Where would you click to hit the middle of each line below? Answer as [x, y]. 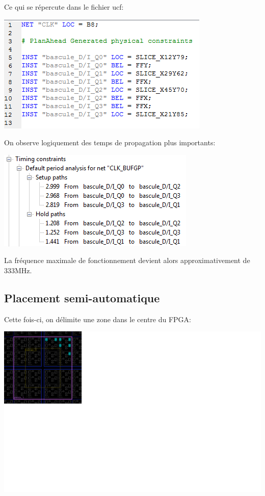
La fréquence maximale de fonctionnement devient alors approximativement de [127, 260]
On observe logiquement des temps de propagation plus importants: [110, 142]
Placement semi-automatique [82, 297]
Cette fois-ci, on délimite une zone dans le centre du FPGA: [98, 319]
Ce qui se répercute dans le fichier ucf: [64, 7]
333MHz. [18, 270]
